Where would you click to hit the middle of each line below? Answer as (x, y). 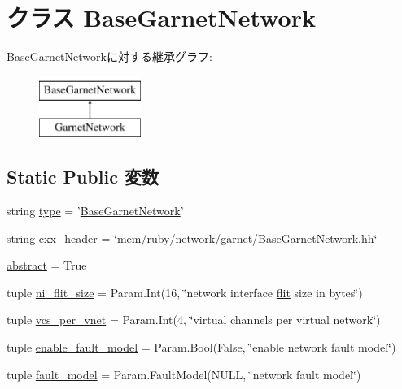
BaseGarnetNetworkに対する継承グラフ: (109, 56)
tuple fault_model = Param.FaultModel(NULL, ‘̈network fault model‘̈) (184, 374)
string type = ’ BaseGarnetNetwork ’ (95, 211)
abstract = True (47, 265)
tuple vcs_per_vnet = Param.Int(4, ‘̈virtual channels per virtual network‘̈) (194, 320)
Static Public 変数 (83, 177)
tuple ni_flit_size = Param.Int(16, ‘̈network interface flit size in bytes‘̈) (185, 292)
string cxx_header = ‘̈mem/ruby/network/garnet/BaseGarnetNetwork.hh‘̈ (192, 238)
